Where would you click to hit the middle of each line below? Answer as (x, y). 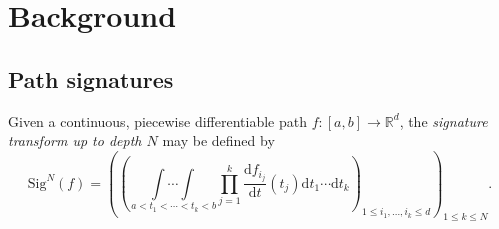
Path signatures (91, 78)
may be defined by (218, 140)
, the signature (443, 120)
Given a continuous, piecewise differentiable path (157, 120)
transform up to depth (75, 140)
